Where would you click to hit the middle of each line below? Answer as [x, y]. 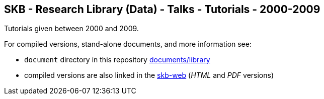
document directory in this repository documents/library [117, 60]
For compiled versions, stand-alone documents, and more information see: [128, 44]
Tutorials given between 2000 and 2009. [71, 29]
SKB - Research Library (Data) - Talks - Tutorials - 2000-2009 [162, 9]
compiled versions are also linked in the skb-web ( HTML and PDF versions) [149, 75]
